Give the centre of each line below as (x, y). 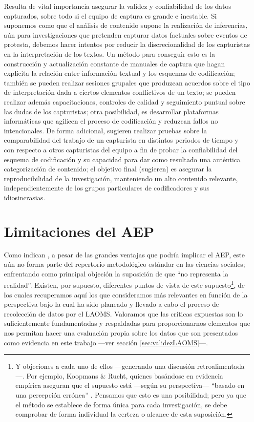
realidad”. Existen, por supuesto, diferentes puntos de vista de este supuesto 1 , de (124, 284)
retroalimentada (221, 366)
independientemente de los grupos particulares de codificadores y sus (107, 188)
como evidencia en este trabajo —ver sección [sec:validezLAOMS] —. (106, 342)
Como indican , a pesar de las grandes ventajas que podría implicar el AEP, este (124, 254)
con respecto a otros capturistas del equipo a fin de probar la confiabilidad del (121, 149)
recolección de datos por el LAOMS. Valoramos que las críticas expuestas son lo (124, 313)
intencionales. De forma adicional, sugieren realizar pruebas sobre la (106, 130)
